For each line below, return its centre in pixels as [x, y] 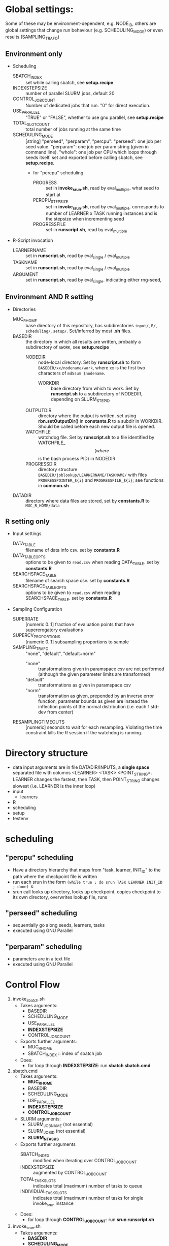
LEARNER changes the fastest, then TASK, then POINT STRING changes [86, 780]
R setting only [27, 521]
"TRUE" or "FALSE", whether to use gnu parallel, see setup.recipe [94, 117]
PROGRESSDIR [41, 464]
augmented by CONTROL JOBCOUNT [70, 1173]
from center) [60, 712]
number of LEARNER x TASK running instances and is [102, 213]
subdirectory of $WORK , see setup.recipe [67, 347]
